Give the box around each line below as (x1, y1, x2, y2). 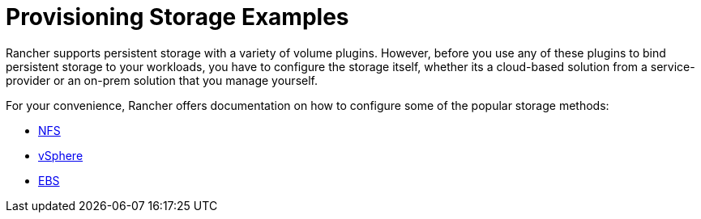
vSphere (38, 148, 83, 162)
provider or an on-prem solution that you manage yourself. (6, 73, 318, 87)
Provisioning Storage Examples (6, 3, 349, 31)
